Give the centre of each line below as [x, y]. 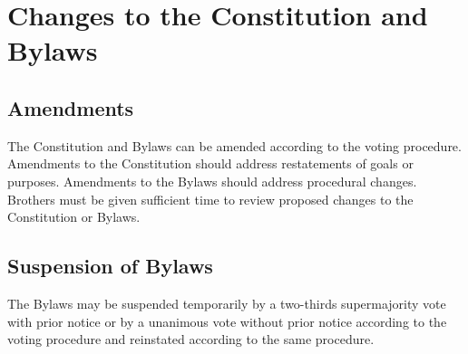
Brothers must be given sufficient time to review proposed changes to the [210, 199]
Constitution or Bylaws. [74, 217]
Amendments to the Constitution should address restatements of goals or [210, 163]
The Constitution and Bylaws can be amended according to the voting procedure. [234, 145]
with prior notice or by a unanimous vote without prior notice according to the [227, 321]
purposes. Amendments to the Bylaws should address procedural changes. [212, 181]
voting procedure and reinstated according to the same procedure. [191, 339]
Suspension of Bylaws [110, 266]
